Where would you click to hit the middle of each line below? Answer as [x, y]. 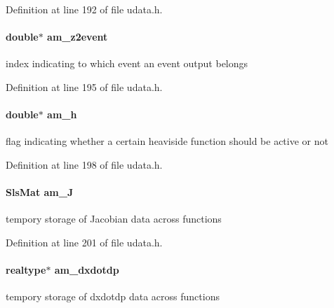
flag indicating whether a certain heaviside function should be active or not [167, 141]
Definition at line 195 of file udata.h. [84, 86]
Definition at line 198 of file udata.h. [84, 164]
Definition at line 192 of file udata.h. [84, 9]
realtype [26, 270]
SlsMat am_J [40, 192]
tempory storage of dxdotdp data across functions [113, 296]
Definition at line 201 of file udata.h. [84, 242]
